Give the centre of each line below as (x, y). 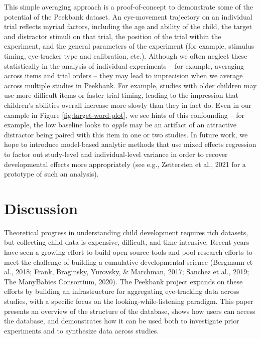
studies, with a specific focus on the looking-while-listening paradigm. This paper (129, 301)
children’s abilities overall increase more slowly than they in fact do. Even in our (128, 105)
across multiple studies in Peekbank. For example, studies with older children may (130, 85)
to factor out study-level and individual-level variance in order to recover (116, 154)
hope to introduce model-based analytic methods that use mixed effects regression (130, 144)
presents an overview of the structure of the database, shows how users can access (130, 311)
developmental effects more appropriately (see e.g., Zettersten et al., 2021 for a (125, 164)
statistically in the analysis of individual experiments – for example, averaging (124, 65)
